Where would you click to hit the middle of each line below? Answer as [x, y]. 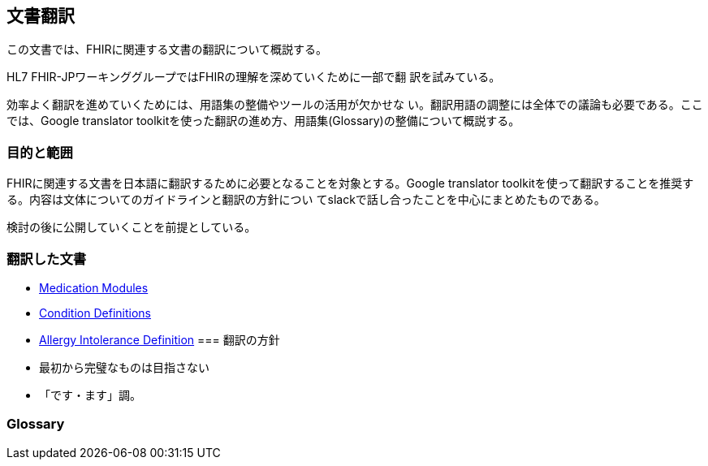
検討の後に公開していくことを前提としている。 [132, 227]
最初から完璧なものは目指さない [124, 367]
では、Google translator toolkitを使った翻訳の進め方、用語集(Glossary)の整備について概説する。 [263, 121]
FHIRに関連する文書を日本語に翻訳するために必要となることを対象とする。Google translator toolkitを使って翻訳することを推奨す [350, 183]
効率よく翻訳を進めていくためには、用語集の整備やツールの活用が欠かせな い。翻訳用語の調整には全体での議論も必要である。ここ [355, 105]
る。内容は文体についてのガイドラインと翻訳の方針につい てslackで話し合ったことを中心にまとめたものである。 [306, 200]
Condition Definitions [95, 313]
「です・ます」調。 [90, 395]
